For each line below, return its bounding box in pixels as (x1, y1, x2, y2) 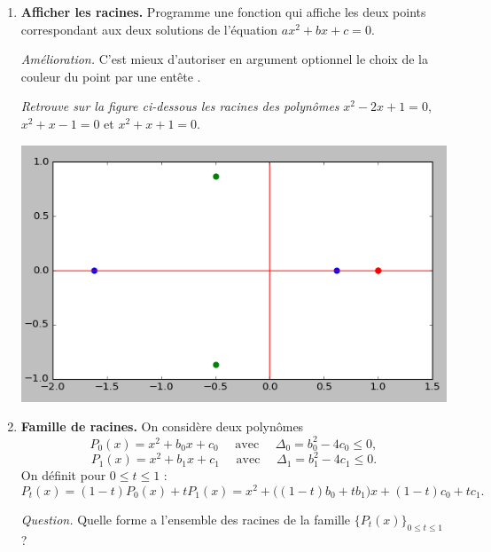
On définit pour (20, 466, 106, 485)
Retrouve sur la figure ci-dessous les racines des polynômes (20, 97, 339, 115)
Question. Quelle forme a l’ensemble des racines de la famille (20, 509, 351, 528)
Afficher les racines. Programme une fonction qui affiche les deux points (20, 3, 426, 20)
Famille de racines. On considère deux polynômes (20, 417, 304, 436)
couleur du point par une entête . (20, 67, 201, 85)
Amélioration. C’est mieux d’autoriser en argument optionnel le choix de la (20, 50, 428, 68)
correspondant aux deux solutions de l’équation (20, 20, 278, 38)
